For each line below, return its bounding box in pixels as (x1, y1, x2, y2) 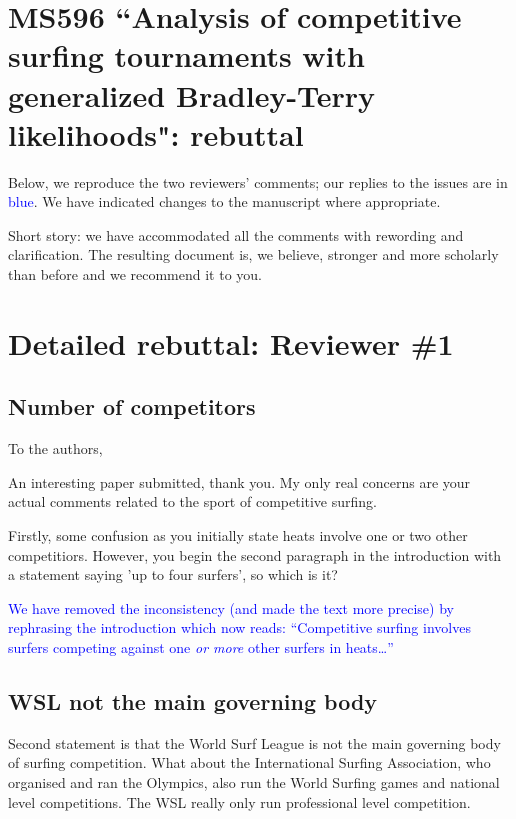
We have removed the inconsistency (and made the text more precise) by (8, 597, 454, 618)
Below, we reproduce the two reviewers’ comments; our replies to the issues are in (8, 171, 508, 192)
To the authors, (8, 438, 103, 459)
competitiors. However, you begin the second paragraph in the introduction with (8, 544, 502, 565)
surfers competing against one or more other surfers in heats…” (8, 636, 394, 657)
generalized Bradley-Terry (8, 74, 376, 115)
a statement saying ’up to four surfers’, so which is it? (8, 564, 338, 585)
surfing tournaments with (8, 35, 365, 76)
